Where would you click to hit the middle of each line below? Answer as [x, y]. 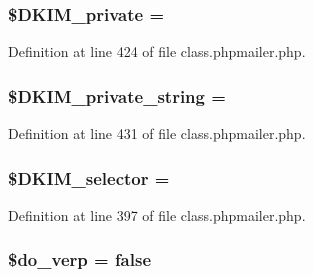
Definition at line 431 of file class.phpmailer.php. [157, 133]
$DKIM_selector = [89, 177]
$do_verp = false [80, 259]
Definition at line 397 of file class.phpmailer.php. [157, 214]
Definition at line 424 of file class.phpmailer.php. [157, 51]
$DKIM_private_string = [117, 95]
